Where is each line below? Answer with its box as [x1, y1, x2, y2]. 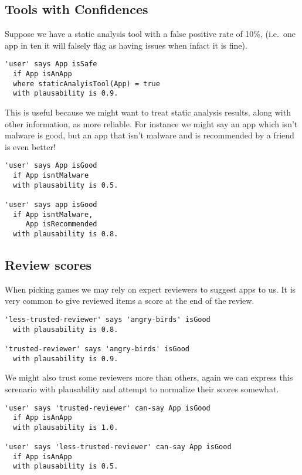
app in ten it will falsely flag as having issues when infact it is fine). [5, 39, 247, 51]
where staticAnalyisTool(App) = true [13, 79, 160, 88]
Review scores [5, 256, 92, 274]
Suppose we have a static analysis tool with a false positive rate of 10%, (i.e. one [5, 28, 296, 40]
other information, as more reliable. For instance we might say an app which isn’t [5, 117, 298, 130]
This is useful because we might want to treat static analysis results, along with [5, 106, 291, 118]
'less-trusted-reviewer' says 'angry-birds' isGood [5, 315, 211, 324]
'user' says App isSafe [5, 60, 97, 69]
